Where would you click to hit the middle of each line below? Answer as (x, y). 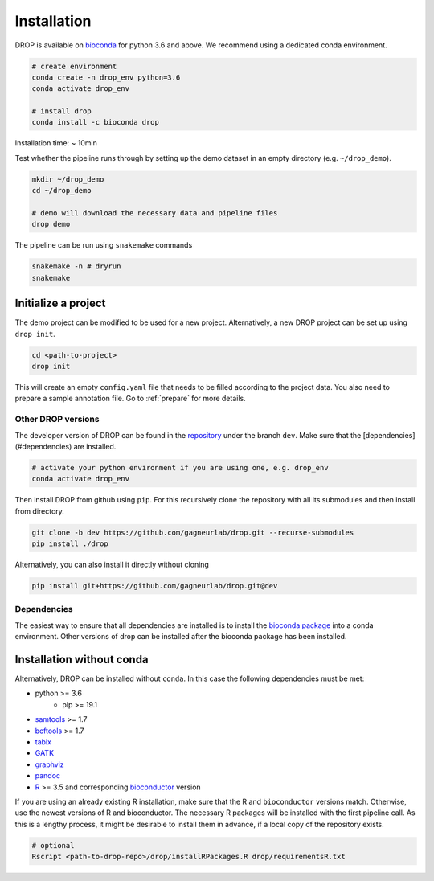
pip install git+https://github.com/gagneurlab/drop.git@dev (155, 586)
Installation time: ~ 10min (56, 143)
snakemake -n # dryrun (76, 266)
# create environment (74, 66)
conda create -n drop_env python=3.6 (106, 77)
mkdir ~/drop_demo (68, 179)
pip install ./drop (70, 544)
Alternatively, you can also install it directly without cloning (112, 565)
